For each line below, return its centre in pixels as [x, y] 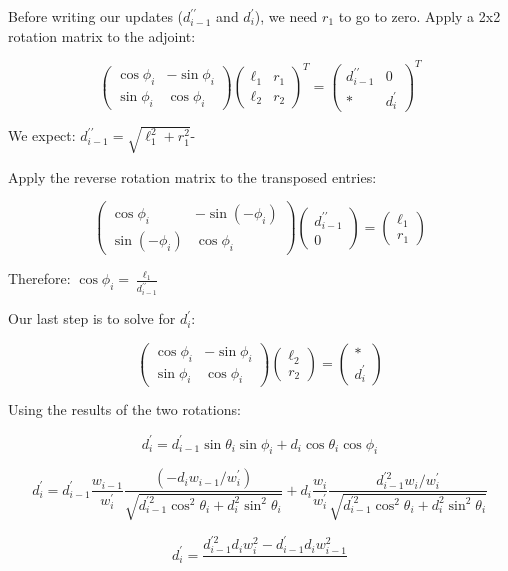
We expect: [42, 135]
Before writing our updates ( [96, 16]
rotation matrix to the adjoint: [102, 35]
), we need [286, 16]
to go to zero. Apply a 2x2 [419, 16]
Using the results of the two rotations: [124, 409]
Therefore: [39, 278]
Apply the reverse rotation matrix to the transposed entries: [192, 176]
